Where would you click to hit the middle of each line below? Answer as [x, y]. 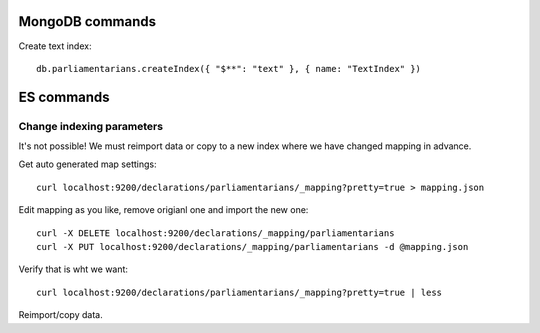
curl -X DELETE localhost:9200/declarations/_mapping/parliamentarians [215, 233]
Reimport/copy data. [61, 315]
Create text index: [55, 46]
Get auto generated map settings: [87, 164]
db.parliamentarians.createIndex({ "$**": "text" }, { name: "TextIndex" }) [229, 68]
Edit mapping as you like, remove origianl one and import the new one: [163, 210]
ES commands [64, 96]
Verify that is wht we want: [73, 269]
